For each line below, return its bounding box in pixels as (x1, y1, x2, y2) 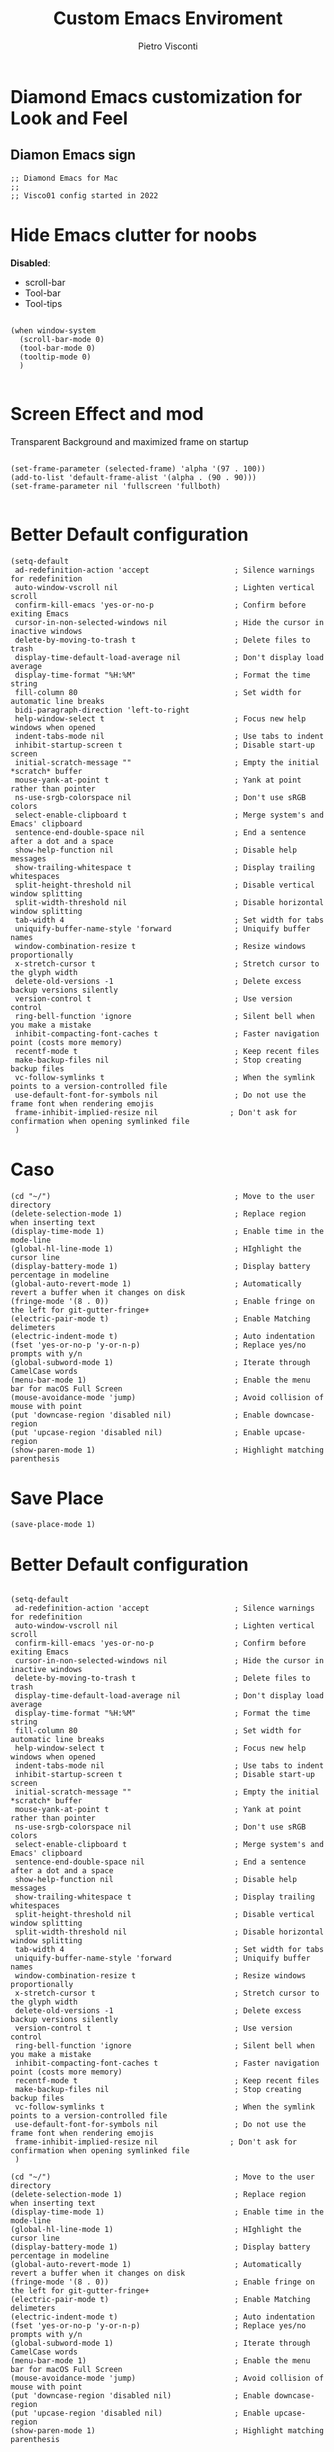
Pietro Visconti (138, 40, 198, 52)
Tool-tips (24, 297, 63, 309)
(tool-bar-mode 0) (19, 343, 97, 353)
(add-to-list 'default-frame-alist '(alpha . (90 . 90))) (10, 472, 257, 482)
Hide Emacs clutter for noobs (10, 223, 258, 246)
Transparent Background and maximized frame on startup (10, 435, 249, 447)
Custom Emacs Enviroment (53, 7, 283, 30)
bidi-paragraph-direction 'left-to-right (14, 705, 190, 715)
